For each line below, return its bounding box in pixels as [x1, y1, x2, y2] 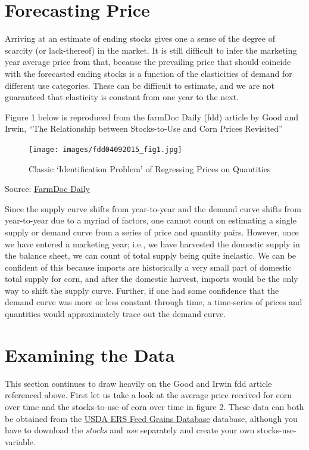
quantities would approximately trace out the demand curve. [5, 308, 226, 320]
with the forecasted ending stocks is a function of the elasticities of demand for [5, 67, 292, 79]
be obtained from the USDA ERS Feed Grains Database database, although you [5, 412, 298, 424]
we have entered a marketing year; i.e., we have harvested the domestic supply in [5, 237, 300, 250]
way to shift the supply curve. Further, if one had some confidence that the [5, 284, 279, 296]
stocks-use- [257, 424, 296, 436]
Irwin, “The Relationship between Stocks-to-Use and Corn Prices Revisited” [5, 122, 283, 135]
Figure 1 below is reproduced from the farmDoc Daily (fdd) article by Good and [5, 110, 298, 123]
